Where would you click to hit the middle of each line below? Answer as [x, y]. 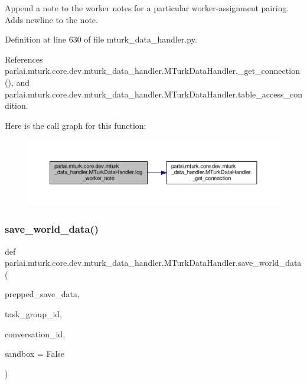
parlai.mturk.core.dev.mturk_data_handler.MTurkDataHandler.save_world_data [153, 263]
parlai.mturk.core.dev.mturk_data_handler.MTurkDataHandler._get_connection [152, 71]
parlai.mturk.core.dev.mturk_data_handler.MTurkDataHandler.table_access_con [153, 94]
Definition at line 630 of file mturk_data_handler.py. [101, 39]
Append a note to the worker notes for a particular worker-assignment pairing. [147, 8]
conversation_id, [35, 333]
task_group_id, [33, 314]
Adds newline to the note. [51, 19]
